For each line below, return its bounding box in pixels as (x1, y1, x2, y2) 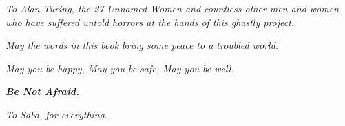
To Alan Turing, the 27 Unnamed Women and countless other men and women (6, 1, 339, 15)
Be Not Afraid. (6, 84, 80, 98)
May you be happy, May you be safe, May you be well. (6, 61, 234, 75)
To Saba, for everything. (6, 107, 107, 121)
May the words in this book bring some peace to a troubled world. (6, 38, 279, 52)
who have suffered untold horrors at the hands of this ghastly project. (6, 14, 295, 29)
